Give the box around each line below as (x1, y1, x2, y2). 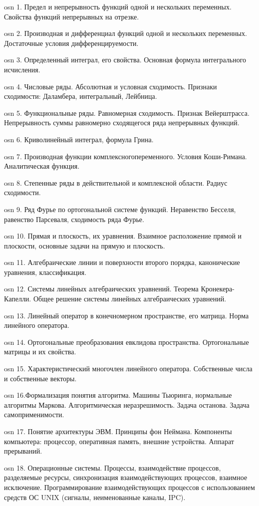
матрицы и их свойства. (4, 346, 76, 357)
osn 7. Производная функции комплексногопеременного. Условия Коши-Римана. (4, 151, 247, 161)
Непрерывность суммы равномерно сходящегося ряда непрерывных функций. (4, 117, 240, 128)
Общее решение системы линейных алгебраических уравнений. (33, 293, 227, 304)
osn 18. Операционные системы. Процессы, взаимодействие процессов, (4, 462, 221, 473)
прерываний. (4, 446, 42, 456)
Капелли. (4, 293, 31, 304)
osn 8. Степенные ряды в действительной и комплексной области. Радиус (4, 177, 228, 188)
